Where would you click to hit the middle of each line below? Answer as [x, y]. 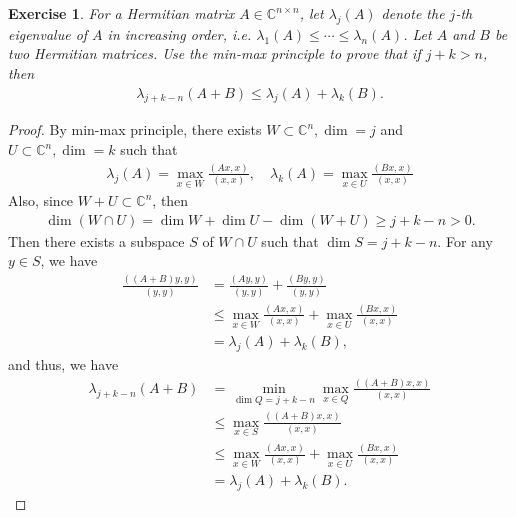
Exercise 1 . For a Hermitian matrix [121, 13]
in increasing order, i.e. [179, 33]
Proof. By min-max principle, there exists [135, 129]
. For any [465, 240]
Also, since [41, 200]
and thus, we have [63, 364]
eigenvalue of [48, 33]
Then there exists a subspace [96, 240]
